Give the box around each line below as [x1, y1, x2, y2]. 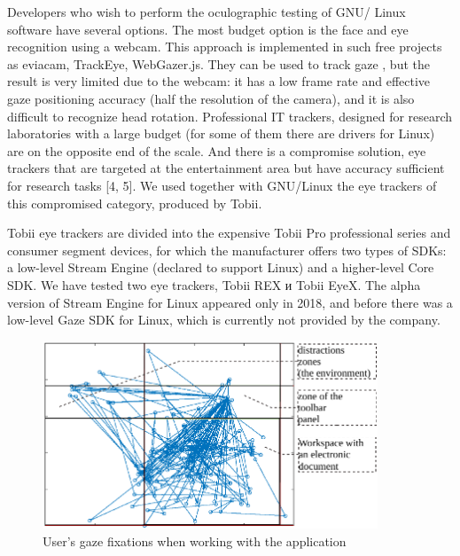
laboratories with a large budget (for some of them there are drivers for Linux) [7, 124, 435, 143]
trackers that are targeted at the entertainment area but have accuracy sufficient [7, 159, 445, 177]
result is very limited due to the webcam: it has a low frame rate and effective [7, 72, 431, 90]
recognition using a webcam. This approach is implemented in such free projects [7, 37, 442, 56]
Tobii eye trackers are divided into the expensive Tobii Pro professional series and [7, 223, 451, 242]
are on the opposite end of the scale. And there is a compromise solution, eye [7, 141, 426, 160]
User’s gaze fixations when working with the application [43, 531, 347, 550]
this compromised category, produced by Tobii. [7, 193, 262, 212]
